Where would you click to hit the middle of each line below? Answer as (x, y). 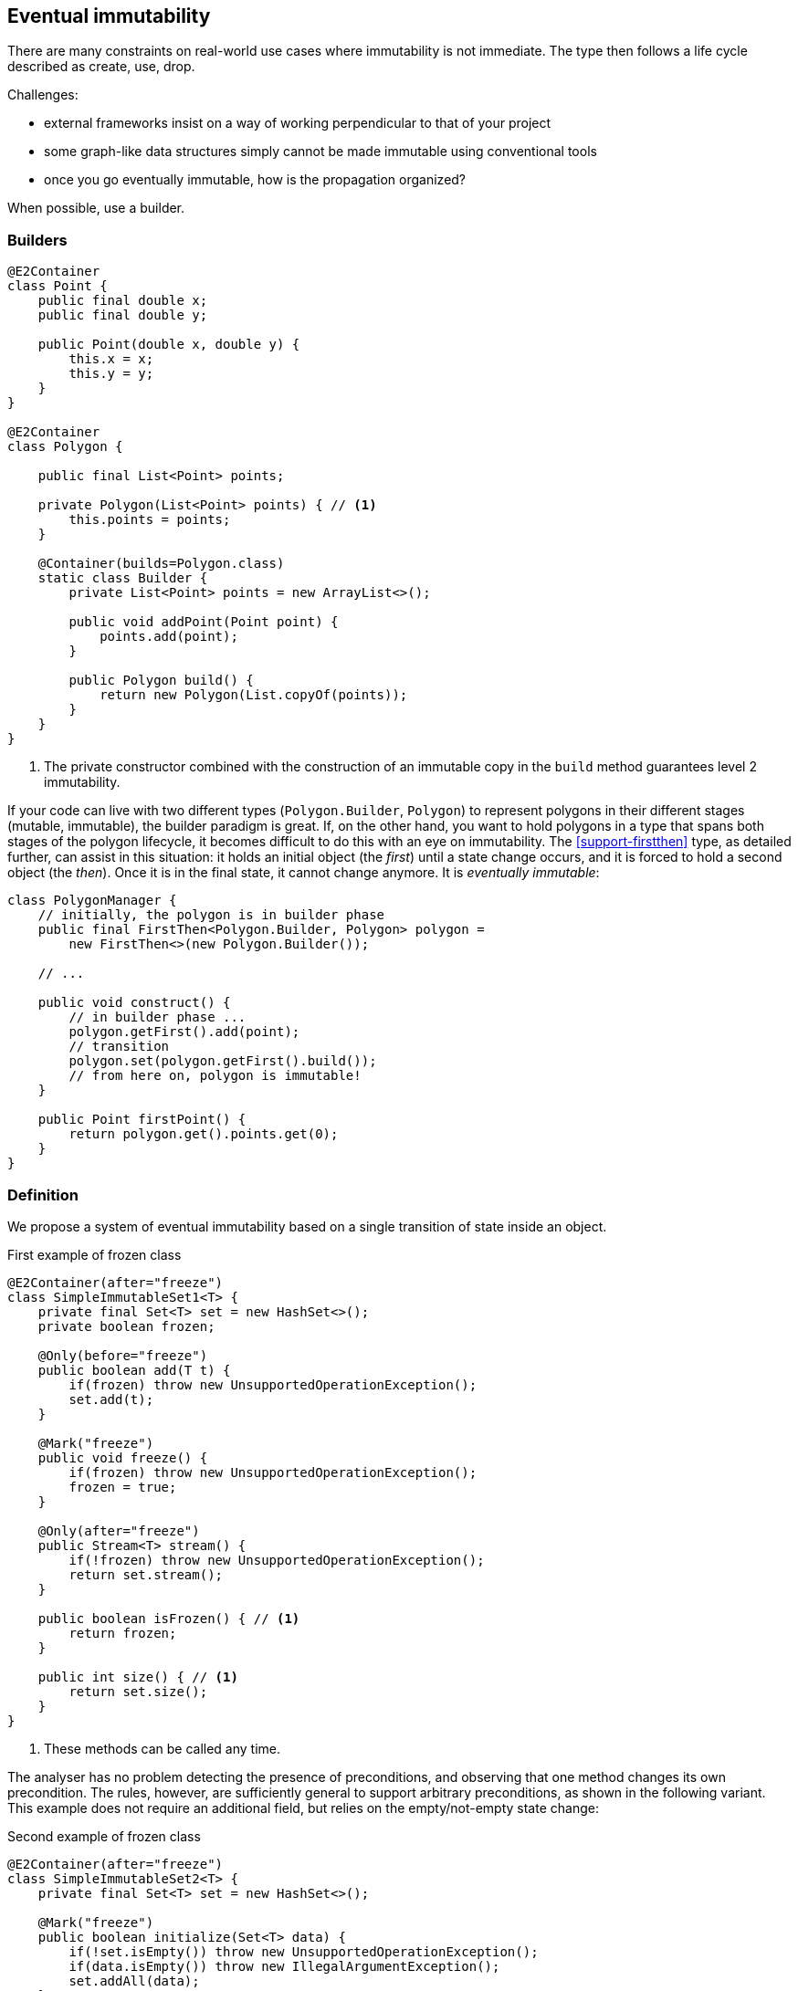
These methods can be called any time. (163, 1748)
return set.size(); (138, 1691)
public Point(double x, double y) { (169, 345)
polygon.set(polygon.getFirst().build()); (223, 1061)
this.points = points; (150, 520)
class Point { (58, 286)
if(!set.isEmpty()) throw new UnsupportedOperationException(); (304, 1951)
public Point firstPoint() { (142, 1120)
